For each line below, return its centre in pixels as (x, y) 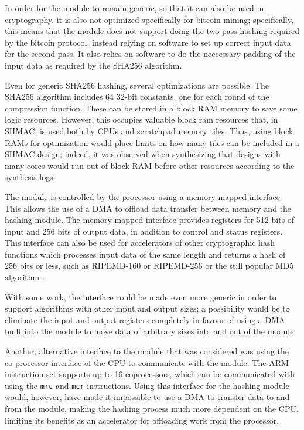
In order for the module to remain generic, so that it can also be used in (134, 8)
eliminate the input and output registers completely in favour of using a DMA (145, 319)
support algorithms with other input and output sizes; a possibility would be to (147, 308)
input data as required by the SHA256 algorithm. (93, 65)
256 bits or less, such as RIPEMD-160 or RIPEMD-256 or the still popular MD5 (149, 265)
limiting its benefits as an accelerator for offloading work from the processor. (142, 420)
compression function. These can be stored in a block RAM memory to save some (151, 108)
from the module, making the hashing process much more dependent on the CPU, (152, 409)
